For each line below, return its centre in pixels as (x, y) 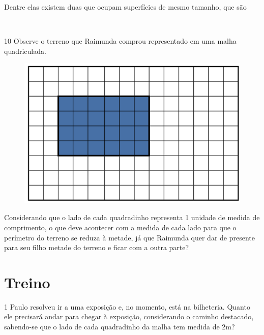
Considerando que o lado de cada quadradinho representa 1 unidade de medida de (132, 217)
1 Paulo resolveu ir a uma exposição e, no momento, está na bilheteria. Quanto (127, 306)
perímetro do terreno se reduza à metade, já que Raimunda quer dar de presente (129, 237)
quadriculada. (25, 51)
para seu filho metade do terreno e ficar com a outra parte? (97, 247)
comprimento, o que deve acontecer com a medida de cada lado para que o (120, 227)
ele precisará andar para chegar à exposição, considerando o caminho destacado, (129, 316)
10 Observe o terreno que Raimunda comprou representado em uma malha (120, 41)
